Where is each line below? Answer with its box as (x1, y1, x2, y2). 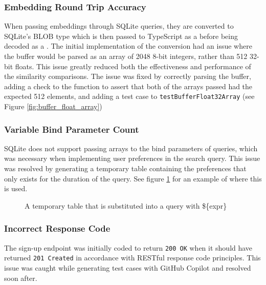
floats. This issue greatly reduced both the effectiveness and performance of (15, 60, 251, 71)
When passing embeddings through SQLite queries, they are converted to (4, 21, 234, 31)
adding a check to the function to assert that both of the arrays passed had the (4, 80, 253, 91)
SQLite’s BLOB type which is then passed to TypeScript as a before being (4, 30, 238, 41)
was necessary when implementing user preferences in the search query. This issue (4, 153, 260, 164)
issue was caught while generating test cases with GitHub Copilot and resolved (4, 262, 251, 273)
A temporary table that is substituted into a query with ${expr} (25, 200, 227, 211)
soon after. (4, 272, 37, 283)
